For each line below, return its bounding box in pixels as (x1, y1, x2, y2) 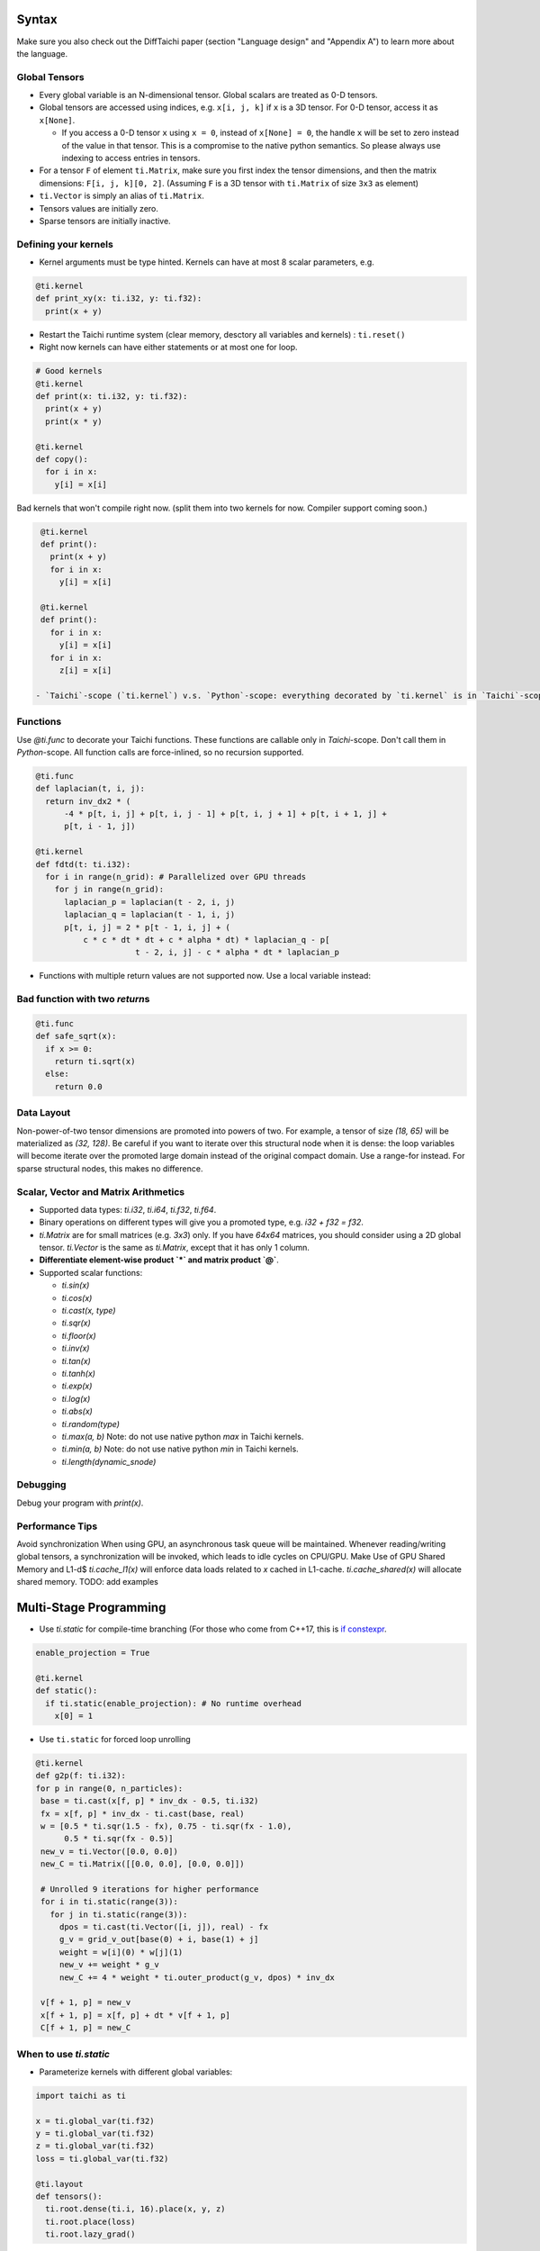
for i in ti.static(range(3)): (40, 1896, 179, 1907)
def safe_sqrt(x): (35, 1031, 117, 1042)
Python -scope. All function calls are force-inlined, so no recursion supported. (16, 746, 304, 757)
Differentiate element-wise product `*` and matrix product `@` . (39, 1254, 279, 1265)
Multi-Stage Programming (16, 1599, 166, 1615)
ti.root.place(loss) (45, 2216, 136, 2227)
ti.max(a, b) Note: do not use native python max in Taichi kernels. (61, 1431, 304, 1442)
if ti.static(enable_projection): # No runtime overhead (45, 1698, 301, 1708)
